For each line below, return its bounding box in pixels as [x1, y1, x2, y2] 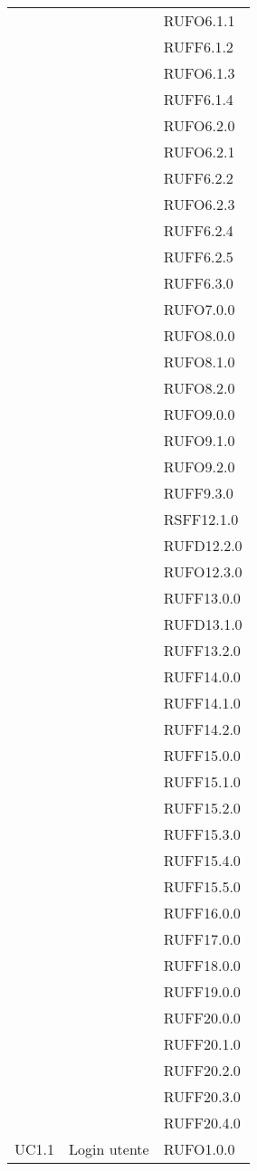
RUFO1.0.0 [163, 1138, 235, 1159]
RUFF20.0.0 [163, 1007, 241, 1028]
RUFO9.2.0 [163, 456, 235, 477]
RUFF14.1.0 [163, 692, 241, 713]
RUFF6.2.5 [163, 246, 233, 267]
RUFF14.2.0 [163, 719, 241, 739]
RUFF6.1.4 [163, 89, 233, 109]
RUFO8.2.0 [163, 377, 235, 398]
